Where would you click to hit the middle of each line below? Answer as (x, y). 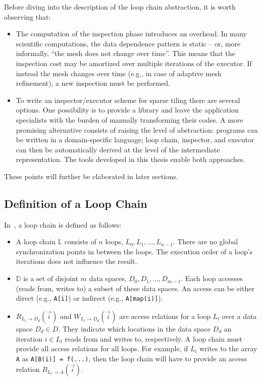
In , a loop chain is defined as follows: (63, 224)
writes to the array (228, 348)
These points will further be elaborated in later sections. (91, 176)
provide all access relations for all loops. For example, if (102, 348)
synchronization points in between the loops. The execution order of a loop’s (134, 251)
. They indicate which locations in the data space (134, 328)
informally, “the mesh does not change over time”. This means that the (125, 53)
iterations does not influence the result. (76, 261)
